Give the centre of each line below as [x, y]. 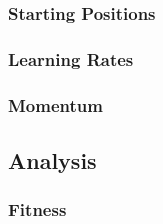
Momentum [55, 104]
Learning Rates [71, 58]
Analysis [52, 159]
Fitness [37, 209]
